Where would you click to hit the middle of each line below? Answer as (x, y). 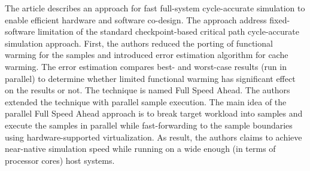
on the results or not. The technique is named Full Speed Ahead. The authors (148, 90)
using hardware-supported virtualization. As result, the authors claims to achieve (154, 137)
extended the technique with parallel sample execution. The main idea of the (146, 101)
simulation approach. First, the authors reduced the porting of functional (139, 43)
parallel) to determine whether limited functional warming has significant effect (150, 78)
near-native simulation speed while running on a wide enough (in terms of (140, 149)
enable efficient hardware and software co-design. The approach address (136, 19)
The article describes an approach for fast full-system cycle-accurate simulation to (155, 8)
